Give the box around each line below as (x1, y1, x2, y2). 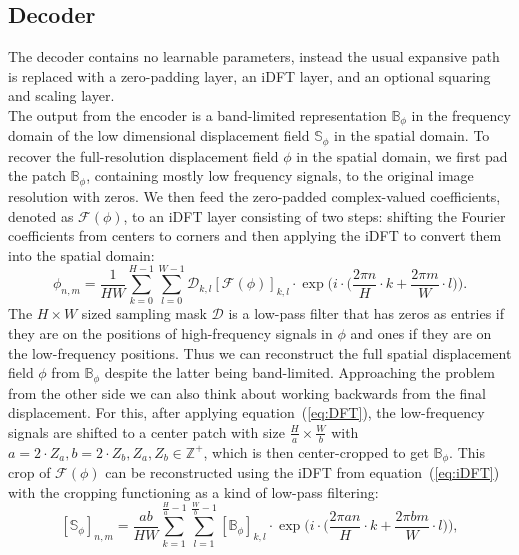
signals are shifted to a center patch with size (8, 421, 285, 442)
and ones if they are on (350, 323, 492, 344)
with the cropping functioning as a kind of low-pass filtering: (8, 481, 379, 502)
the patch (8, 165, 66, 186)
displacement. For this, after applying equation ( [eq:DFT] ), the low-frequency (8, 402, 485, 423)
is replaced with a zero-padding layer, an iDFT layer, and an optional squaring (8, 65, 491, 86)
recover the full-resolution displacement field (8, 145, 279, 166)
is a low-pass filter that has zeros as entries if (228, 303, 504, 324)
